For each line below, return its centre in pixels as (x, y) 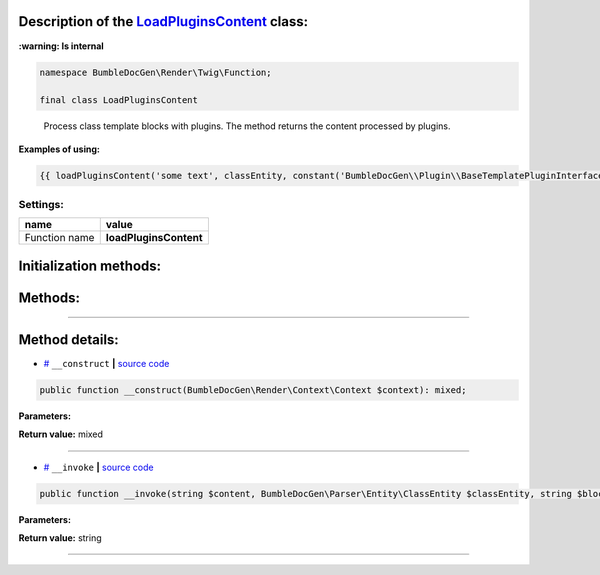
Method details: (68, 339)
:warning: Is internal (61, 46)
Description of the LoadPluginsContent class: (163, 21)
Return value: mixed (61, 434)
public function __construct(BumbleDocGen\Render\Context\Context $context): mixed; (253, 389)
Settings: (41, 204)
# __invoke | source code (98, 467)
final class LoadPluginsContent (119, 100)
